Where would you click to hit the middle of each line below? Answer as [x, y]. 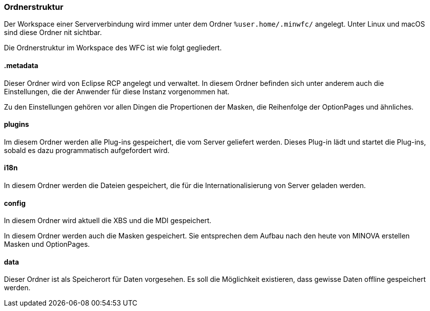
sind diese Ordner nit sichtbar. [53, 33]
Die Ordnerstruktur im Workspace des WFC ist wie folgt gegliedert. [113, 48]
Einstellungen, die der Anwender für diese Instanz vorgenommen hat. [117, 91]
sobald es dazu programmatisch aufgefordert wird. [87, 150]
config [15, 203]
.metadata [21, 65]
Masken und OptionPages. [47, 244]
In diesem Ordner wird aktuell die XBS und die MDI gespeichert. [108, 221]
